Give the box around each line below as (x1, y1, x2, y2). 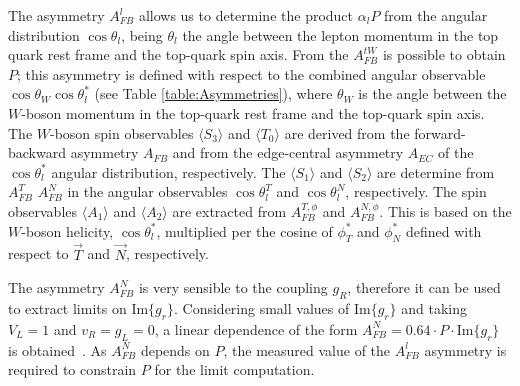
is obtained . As (8, 339, 107, 360)
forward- (414, 122, 466, 143)
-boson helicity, (21, 220, 114, 241)
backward (8, 142, 66, 163)
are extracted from (172, 200, 287, 221)
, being (121, 24, 163, 45)
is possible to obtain (382, 44, 506, 65)
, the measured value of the (223, 339, 391, 360)
